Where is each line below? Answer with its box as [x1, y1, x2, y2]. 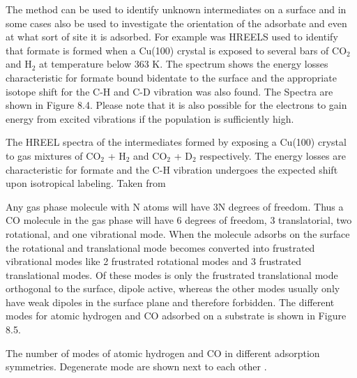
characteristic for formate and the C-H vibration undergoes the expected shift [6, 162, 338, 176]
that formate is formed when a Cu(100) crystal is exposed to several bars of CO [6, 43, 347, 57]
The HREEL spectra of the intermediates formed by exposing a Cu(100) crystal [6, 135, 347, 149]
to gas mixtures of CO [6, 148, 101, 162]
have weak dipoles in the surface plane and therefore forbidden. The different [6, 294, 335, 309]
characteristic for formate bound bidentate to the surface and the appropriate [6, 70, 337, 84]
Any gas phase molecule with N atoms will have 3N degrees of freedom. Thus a [6, 199, 344, 213]
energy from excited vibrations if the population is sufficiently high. [6, 111, 294, 126]
